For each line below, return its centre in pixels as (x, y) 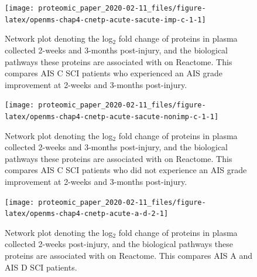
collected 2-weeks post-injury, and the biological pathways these (119, 244)
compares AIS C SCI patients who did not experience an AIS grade (126, 170)
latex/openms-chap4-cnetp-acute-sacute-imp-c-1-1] (105, 20)
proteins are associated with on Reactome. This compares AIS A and (128, 256)
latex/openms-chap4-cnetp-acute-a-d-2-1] (87, 214)
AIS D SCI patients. (41, 267)
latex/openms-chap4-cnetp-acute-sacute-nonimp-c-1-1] (112, 116)
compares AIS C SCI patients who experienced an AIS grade (114, 73)
